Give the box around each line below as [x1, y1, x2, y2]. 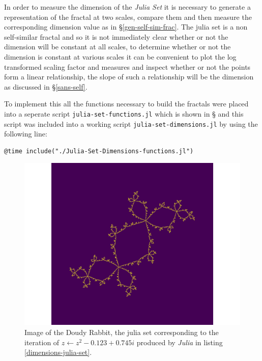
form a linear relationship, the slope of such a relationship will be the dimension [4, 71, 254, 82]
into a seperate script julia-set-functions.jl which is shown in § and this [4, 108, 244, 119]
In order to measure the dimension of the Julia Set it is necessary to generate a [4, 2, 251, 12]
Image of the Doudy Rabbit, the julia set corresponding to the [24, 327, 219, 338]
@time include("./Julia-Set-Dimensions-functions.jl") [4, 147, 194, 155]
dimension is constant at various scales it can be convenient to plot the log [4, 51, 237, 62]
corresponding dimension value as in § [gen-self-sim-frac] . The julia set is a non [4, 21, 248, 32]
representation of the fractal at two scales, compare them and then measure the [4, 11, 252, 22]
